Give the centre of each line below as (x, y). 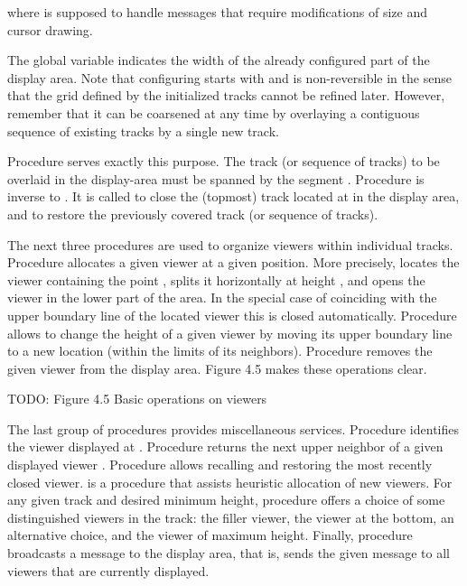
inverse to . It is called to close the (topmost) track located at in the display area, (233, 196)
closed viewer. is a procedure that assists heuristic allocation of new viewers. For (230, 482)
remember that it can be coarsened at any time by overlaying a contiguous (214, 112)
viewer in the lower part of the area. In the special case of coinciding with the (222, 298)
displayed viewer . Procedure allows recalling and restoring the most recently (220, 465)
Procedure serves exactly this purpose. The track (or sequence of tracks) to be (224, 161)
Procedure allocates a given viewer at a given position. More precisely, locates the (233, 262)
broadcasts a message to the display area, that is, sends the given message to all (229, 553)
